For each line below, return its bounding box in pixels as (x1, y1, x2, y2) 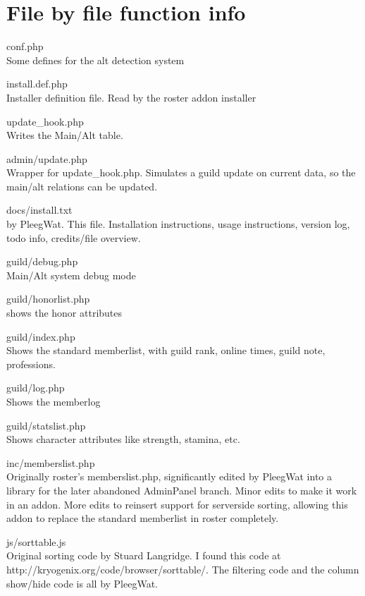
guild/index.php (6, 329, 75, 343)
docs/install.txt (6, 202, 73, 217)
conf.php (6, 39, 44, 54)
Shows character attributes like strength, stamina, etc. (6, 432, 240, 446)
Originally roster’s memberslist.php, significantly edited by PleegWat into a (6, 469, 332, 484)
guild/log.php (6, 380, 65, 395)
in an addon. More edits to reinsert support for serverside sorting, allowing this (6, 497, 348, 511)
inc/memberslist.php (6, 455, 95, 470)
